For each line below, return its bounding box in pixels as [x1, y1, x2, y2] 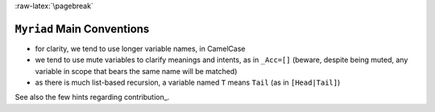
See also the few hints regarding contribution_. [14, 93, 170, 102]
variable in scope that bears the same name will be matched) [35, 66, 238, 76]
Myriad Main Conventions [14, 22, 150, 35]
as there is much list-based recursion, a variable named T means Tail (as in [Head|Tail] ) [35, 77, 341, 88]
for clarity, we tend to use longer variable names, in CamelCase [35, 44, 246, 53]
